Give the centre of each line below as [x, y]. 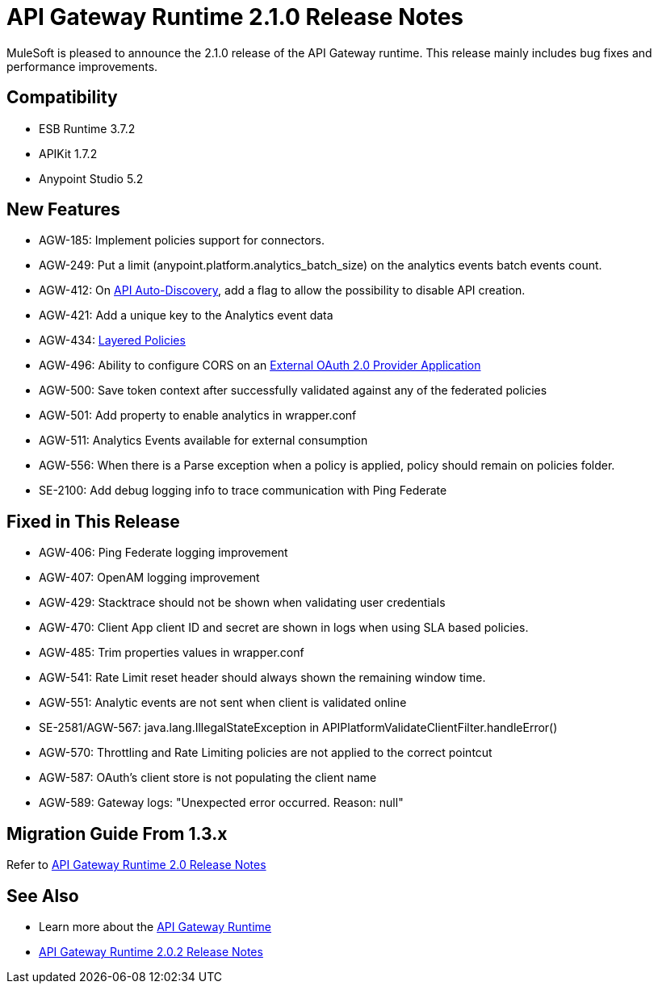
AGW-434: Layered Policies [112, 340]
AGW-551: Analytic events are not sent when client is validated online [223, 703]
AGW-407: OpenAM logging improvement [149, 578]
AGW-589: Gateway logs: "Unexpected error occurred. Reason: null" [221, 803]
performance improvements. [82, 66]
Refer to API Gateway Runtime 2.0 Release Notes [136, 865]
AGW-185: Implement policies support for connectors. [182, 240]
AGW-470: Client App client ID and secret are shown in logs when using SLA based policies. [284, 628]
